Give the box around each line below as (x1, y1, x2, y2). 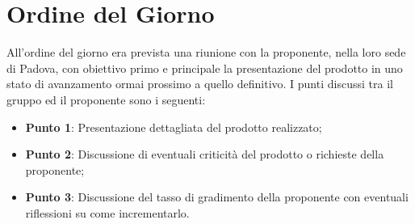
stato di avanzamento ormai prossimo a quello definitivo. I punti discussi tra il (6, 75, 393, 92)
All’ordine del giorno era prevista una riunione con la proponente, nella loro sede (6, 44, 406, 61)
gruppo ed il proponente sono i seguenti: (6, 91, 206, 108)
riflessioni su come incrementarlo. (25, 204, 190, 221)
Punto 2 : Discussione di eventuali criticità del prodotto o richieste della (25, 146, 384, 163)
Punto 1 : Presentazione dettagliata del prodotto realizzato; (25, 118, 322, 135)
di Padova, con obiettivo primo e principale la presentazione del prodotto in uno (6, 59, 403, 76)
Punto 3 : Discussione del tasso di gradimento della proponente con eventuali (25, 188, 409, 205)
